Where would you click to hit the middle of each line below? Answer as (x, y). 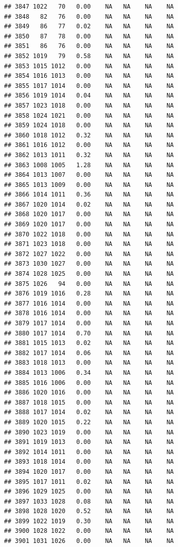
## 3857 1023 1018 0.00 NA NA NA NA (89, 105)
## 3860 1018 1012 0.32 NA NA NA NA (89, 135)
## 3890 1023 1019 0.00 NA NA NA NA (89, 432)
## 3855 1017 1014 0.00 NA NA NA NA (89, 86)
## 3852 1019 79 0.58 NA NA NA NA (89, 56)
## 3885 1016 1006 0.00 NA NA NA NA (89, 383)
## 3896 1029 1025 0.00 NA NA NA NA (89, 492)
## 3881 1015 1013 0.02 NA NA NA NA (89, 343)
